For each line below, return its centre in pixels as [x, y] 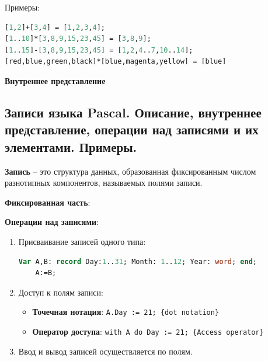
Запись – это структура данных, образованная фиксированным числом [130, 171]
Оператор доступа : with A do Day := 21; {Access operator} [148, 331]
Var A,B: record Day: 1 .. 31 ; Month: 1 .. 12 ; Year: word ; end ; [138, 261]
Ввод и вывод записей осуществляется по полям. [105, 351]
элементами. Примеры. [71, 146]
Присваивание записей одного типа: [82, 241]
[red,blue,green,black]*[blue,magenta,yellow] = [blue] [116, 62]
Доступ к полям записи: [61, 292]
